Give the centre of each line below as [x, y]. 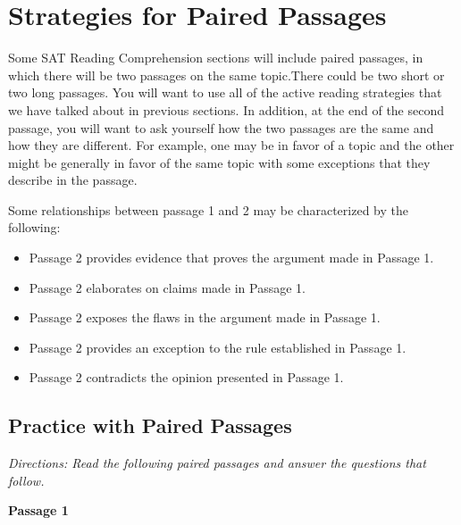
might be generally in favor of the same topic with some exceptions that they [219, 162]
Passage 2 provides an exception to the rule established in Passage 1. [218, 347]
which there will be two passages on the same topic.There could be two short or [226, 75]
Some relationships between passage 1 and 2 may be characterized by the [208, 209]
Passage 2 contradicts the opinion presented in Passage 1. [186, 377]
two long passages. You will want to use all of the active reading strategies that [225, 92]
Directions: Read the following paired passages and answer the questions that [217, 463]
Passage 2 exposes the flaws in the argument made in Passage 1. [205, 317]
